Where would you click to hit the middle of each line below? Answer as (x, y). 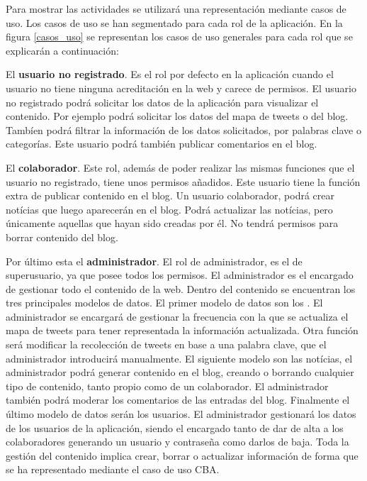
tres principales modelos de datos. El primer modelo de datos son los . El (164, 303)
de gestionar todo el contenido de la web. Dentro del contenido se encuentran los (181, 288)
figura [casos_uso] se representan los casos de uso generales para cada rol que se (179, 37)
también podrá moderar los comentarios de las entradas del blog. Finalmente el (178, 400)
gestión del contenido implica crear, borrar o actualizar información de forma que (182, 455)
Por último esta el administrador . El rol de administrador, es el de (154, 261)
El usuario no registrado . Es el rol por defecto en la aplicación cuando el (170, 74)
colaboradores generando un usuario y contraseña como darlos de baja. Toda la (177, 442)
